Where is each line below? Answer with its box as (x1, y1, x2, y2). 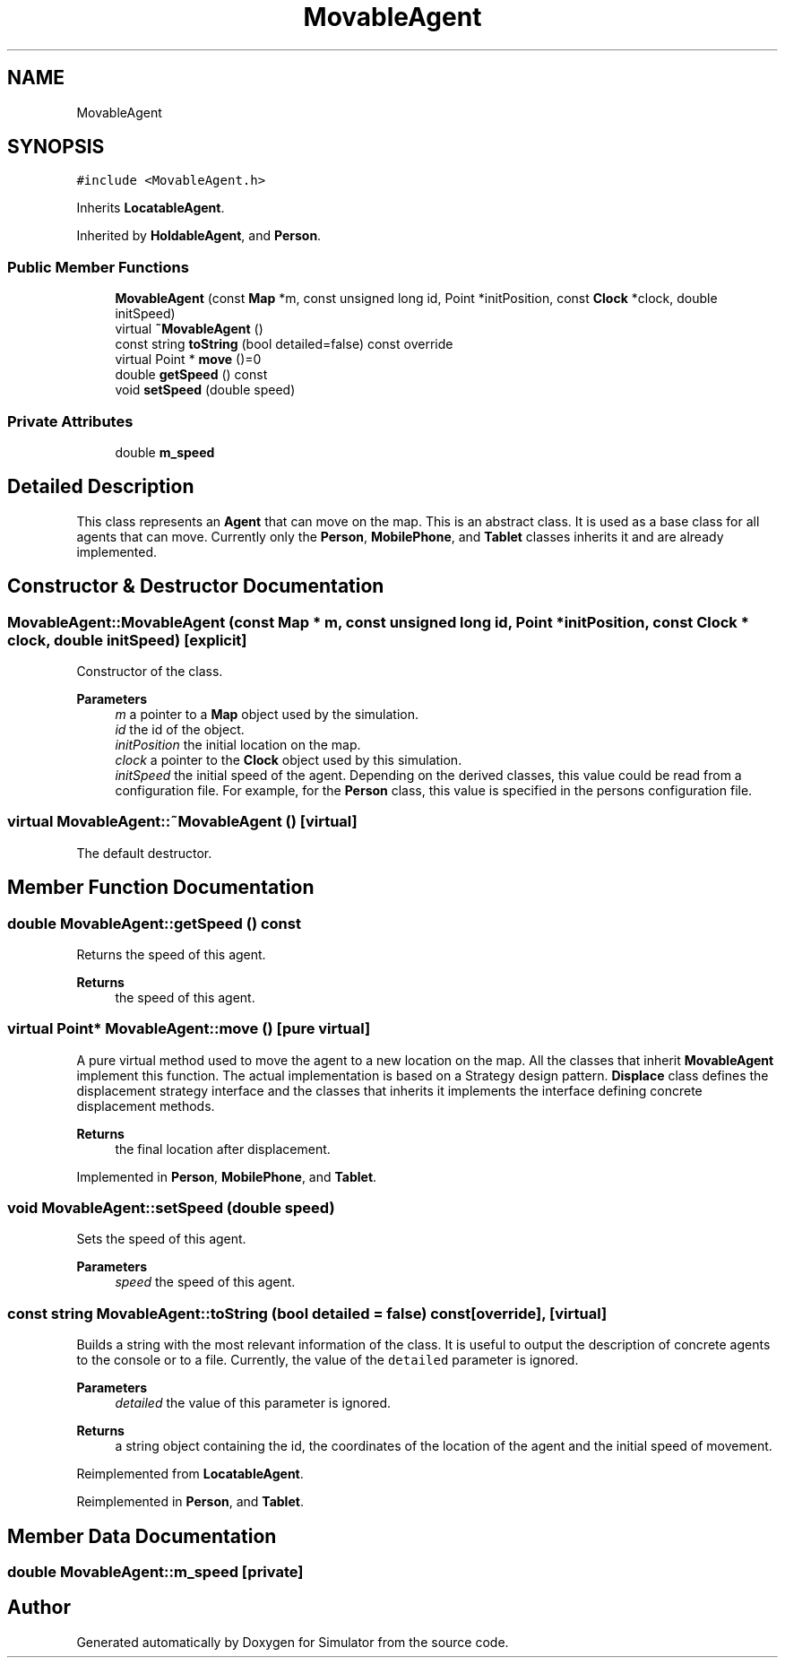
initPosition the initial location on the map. (115, 737, 361, 752)
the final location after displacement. (115, 1140, 331, 1157)
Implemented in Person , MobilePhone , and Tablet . (76, 1168, 377, 1184)
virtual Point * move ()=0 (115, 351, 262, 368)
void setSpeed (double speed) (115, 382, 296, 398)
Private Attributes (7, 412, 134, 430)
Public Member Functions (7, 257, 189, 276)
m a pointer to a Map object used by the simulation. (115, 707, 419, 722)
